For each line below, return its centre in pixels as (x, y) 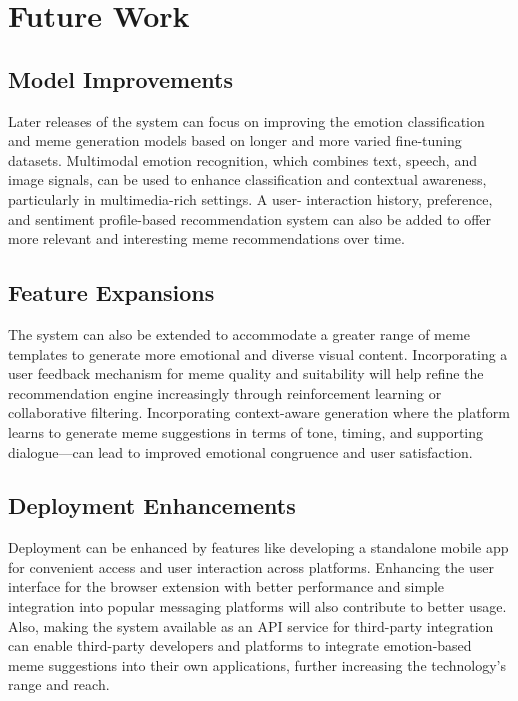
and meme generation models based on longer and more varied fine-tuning (235, 140)
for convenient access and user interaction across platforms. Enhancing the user (251, 566)
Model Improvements (120, 78)
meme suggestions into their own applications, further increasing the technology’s (257, 664)
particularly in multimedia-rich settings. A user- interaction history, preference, (250, 198)
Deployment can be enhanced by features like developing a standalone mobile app (258, 547)
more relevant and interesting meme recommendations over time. (206, 238)
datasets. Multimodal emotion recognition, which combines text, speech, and (242, 159)
